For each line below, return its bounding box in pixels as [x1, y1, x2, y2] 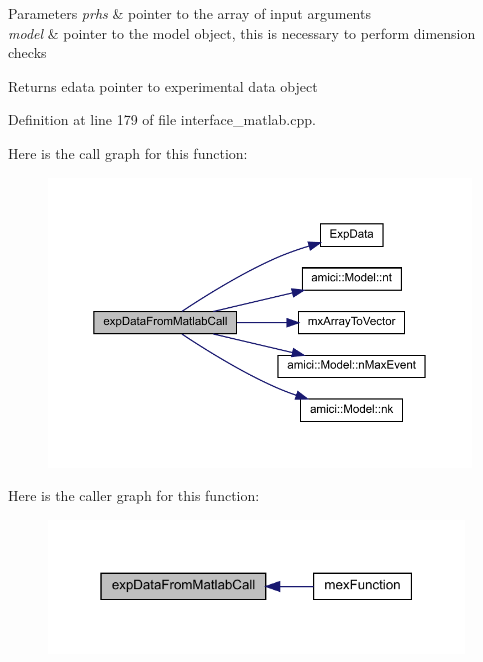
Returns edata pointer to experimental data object [8, 75, 318, 96]
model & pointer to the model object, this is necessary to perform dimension [8, 22, 476, 43]
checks [8, 42, 47, 63]
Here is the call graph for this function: [8, 142, 248, 163]
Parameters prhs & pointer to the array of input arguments [8, 3, 371, 23]
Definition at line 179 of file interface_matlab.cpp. [8, 109, 316, 130]
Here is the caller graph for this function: [8, 485, 260, 506]
